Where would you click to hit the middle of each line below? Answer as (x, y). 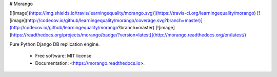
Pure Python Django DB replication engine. (55, 44)
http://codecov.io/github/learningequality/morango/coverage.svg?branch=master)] (115, 20)
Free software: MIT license (63, 56)
